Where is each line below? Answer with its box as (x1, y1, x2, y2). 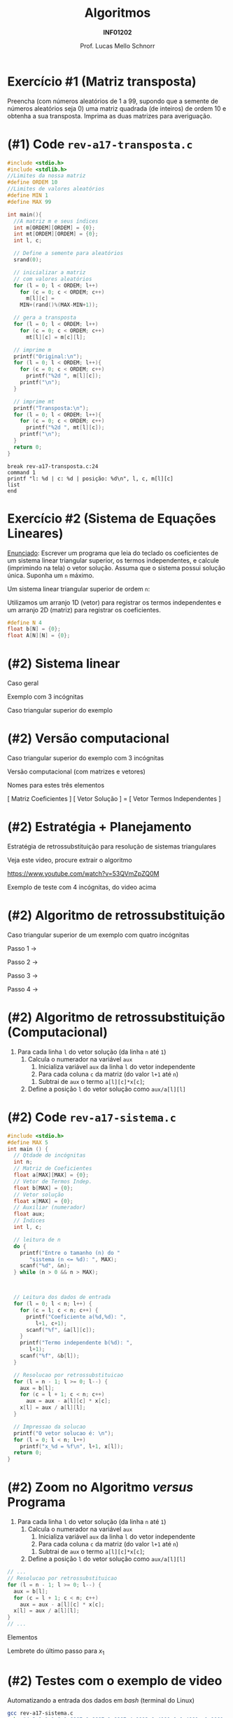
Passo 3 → (7, 971, 38, 980)
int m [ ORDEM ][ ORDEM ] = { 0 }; (13, 224, 96, 231)
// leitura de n (13, 1236, 61, 1243)
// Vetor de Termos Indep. (13, 1178, 92, 1185)
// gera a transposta (13, 314, 77, 322)
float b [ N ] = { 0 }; (7, 626, 61, 633)
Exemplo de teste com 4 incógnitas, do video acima (7, 883, 157, 891)
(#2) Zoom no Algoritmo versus (7, 1480, 194, 1495)
